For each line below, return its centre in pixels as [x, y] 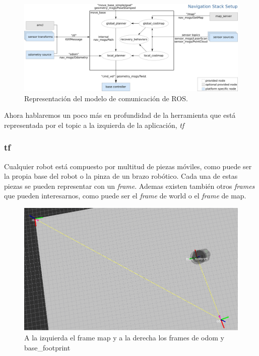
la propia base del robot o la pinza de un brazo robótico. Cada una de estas [121, 176]
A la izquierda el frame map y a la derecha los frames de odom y [124, 338]
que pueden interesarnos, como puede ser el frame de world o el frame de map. [125, 196]
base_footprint [47, 347]
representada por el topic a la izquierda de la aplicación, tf [94, 125]
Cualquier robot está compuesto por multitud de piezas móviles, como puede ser [128, 166]
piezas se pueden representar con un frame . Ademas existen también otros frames [129, 186]
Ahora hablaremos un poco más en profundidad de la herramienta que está [120, 115]
